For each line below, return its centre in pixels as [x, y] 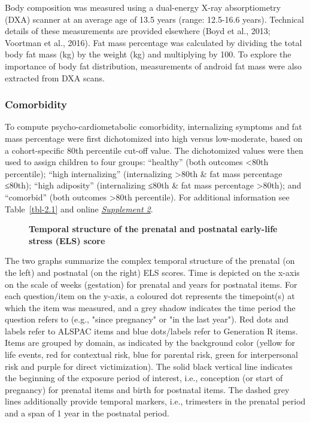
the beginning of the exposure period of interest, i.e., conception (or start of [144, 378]
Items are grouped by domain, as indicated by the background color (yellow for [150, 343]
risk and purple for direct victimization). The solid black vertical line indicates [149, 366]
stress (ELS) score [67, 240]
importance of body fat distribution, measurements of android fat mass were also [154, 66]
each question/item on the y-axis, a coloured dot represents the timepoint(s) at [150, 296]
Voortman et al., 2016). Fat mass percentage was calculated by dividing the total [154, 42]
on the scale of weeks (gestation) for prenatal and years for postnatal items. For [151, 284]
